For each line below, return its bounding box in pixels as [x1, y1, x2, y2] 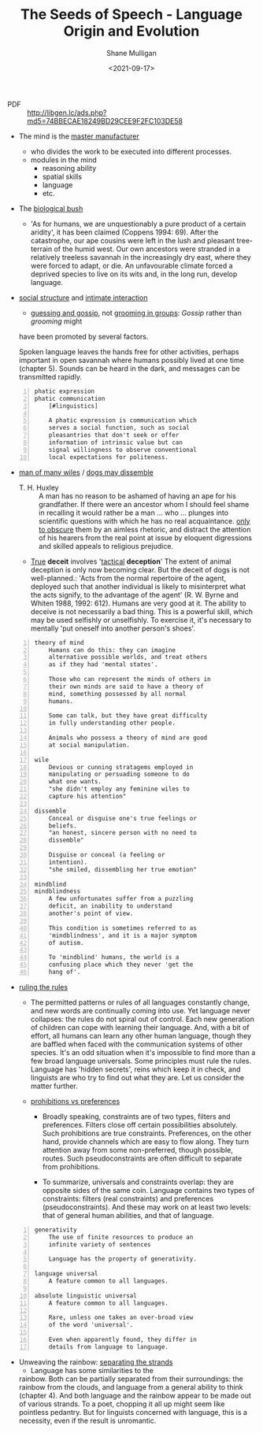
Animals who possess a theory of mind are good [48, 734, 208, 742]
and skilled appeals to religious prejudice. [38, 541, 174, 550]
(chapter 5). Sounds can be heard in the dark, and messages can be [18, 364, 241, 373]
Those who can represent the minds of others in [48, 676, 211, 683]
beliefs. [48, 821, 77, 830]
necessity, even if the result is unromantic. [18, 1416, 157, 1425]
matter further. [30, 1081, 78, 1090]
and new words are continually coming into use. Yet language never [30, 1005, 251, 1015]
